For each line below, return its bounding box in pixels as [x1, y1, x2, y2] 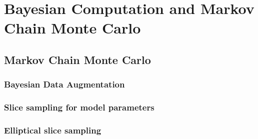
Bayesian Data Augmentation [4, 78, 125, 90]
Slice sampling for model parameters [4, 101, 154, 113]
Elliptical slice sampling [4, 123, 101, 136]
